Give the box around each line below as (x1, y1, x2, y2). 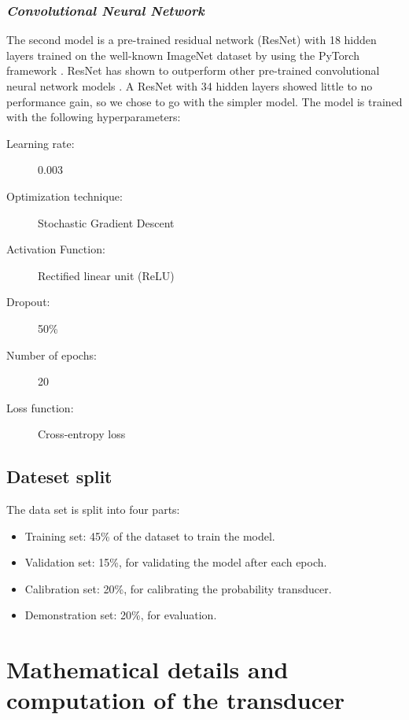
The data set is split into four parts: (6, 501, 180, 518)
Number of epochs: (6, 346, 97, 363)
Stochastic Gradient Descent (38, 214, 175, 231)
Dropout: (6, 294, 50, 310)
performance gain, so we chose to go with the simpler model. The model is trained (6, 93, 403, 109)
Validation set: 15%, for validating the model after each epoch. (24, 554, 327, 570)
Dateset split (6, 464, 112, 489)
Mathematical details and (6, 653, 289, 685)
